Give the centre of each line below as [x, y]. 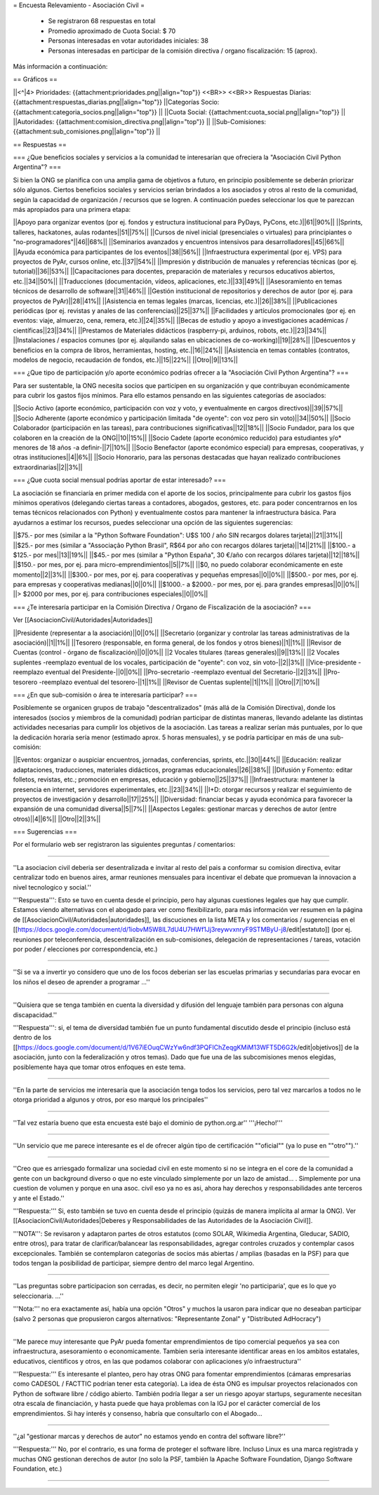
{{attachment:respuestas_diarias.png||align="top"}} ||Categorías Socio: [116, 102]
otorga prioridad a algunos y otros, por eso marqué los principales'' [111, 1100]
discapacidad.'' [35, 1014]
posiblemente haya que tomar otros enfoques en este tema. [99, 1067]
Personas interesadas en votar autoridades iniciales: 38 [128, 41]
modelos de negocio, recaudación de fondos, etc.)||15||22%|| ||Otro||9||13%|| [125, 360]
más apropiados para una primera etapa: [72, 210]
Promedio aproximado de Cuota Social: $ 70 [112, 31]
